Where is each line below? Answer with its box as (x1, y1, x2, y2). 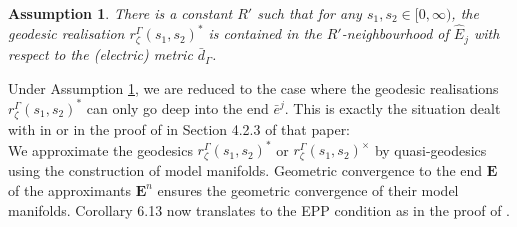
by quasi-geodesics (374, 139, 487, 160)
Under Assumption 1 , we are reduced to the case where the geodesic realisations (8, 77, 499, 98)
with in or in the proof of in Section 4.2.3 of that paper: (8, 119, 351, 140)
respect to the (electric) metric (8, 44, 193, 65)
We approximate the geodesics (8, 139, 193, 160)
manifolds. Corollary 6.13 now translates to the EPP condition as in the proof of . (8, 199, 510, 220)
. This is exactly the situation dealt (284, 97, 501, 118)
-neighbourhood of (341, 23, 449, 44)
